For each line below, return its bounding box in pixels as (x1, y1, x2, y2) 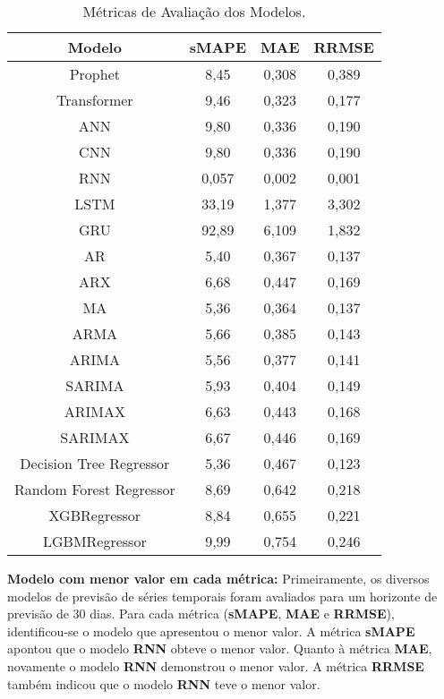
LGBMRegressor (43, 531, 147, 551)
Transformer (56, 90, 133, 110)
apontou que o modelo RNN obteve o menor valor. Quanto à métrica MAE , (7, 639, 432, 658)
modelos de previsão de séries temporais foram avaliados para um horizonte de (7, 586, 438, 605)
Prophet (69, 64, 120, 84)
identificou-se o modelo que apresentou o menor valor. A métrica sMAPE (7, 621, 415, 640)
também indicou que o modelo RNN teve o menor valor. (7, 674, 320, 693)
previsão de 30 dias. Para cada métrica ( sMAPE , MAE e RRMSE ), (7, 604, 395, 623)
